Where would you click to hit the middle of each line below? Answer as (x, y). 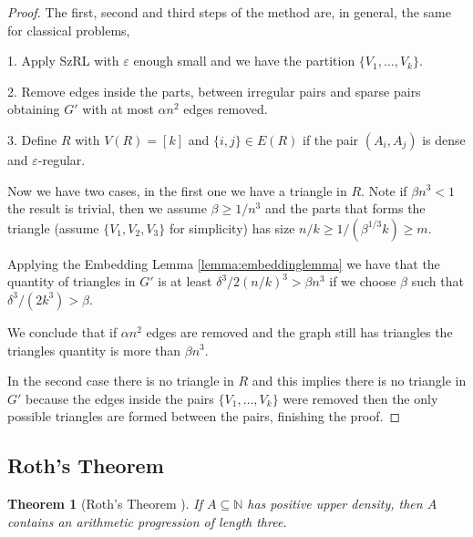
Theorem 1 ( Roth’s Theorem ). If (105, 504)
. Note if (384, 190)
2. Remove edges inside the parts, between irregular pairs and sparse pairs (214, 91)
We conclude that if (62, 331)
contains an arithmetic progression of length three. (147, 521)
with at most (118, 109)
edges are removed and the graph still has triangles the (299, 331)
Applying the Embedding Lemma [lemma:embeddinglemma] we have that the (224, 263)
